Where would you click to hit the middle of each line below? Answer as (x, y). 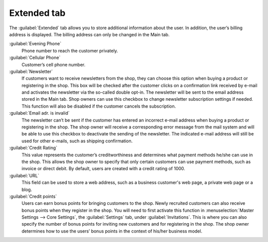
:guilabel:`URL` (24, 176)
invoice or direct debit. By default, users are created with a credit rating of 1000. (103, 169)
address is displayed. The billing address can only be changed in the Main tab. (89, 34)
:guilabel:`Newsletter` (31, 71)
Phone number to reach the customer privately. (70, 51)
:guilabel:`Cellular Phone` (35, 58)
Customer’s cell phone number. (54, 64)
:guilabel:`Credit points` (33, 196)
